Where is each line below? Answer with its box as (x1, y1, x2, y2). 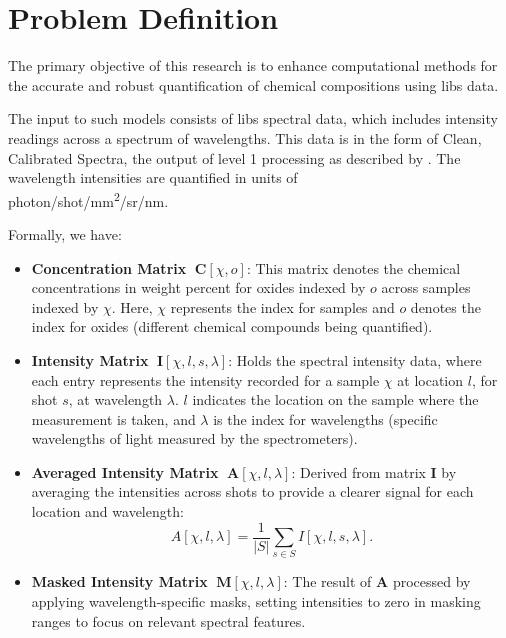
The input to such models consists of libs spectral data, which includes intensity (8, 108, 498, 129)
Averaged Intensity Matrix (31, 461, 219, 482)
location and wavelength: (31, 501, 184, 522)
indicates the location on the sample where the (192, 389, 479, 410)
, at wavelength (68, 389, 163, 410)
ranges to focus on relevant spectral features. (31, 610, 306, 631)
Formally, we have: (8, 223, 122, 244)
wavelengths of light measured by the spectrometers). (31, 428, 358, 449)
